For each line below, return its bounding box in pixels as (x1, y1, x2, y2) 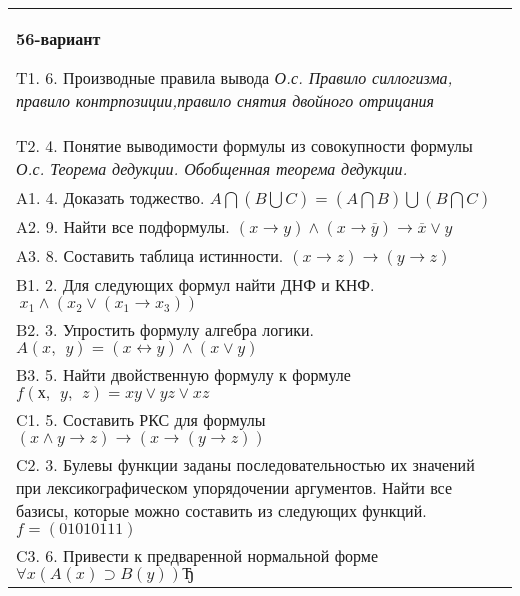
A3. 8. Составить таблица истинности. (16, 244, 284, 267)
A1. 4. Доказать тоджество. (16, 186, 205, 209)
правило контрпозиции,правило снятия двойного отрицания (16, 89, 435, 112)
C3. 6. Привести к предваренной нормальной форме (16, 544, 379, 567)
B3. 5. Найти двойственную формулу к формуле (16, 363, 351, 386)
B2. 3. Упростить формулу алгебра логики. (16, 318, 315, 341)
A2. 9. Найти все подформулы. (16, 215, 230, 238)
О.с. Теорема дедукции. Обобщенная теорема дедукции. (16, 157, 408, 180)
